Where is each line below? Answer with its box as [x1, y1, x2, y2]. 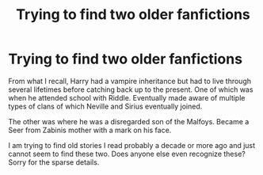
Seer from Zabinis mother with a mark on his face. [8, 125, 172, 135]
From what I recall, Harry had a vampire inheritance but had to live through [8, 76, 252, 86]
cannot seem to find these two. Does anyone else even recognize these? [8, 149, 246, 158]
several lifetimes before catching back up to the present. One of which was [8, 85, 253, 94]
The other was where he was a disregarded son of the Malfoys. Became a [8, 116, 250, 126]
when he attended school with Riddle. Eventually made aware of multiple [8, 93, 246, 102]
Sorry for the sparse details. [8, 157, 100, 167]
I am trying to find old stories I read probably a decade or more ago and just [8, 140, 256, 150]
